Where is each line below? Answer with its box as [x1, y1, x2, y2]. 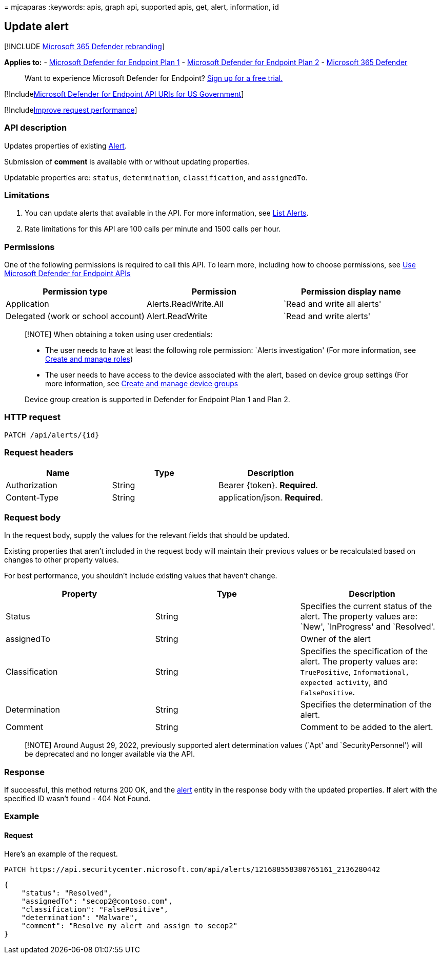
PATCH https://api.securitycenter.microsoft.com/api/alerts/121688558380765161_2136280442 [4, 865, 380, 873]
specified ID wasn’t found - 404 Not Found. [4, 794, 151, 803]
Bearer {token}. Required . [218, 480, 318, 490]
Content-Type [6, 492, 59, 503]
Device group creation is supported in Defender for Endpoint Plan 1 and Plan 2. [25, 395, 290, 404]
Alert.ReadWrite [146, 311, 208, 322]
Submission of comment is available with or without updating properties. [4, 157, 250, 166]
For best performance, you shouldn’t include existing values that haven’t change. [4, 571, 277, 580]
